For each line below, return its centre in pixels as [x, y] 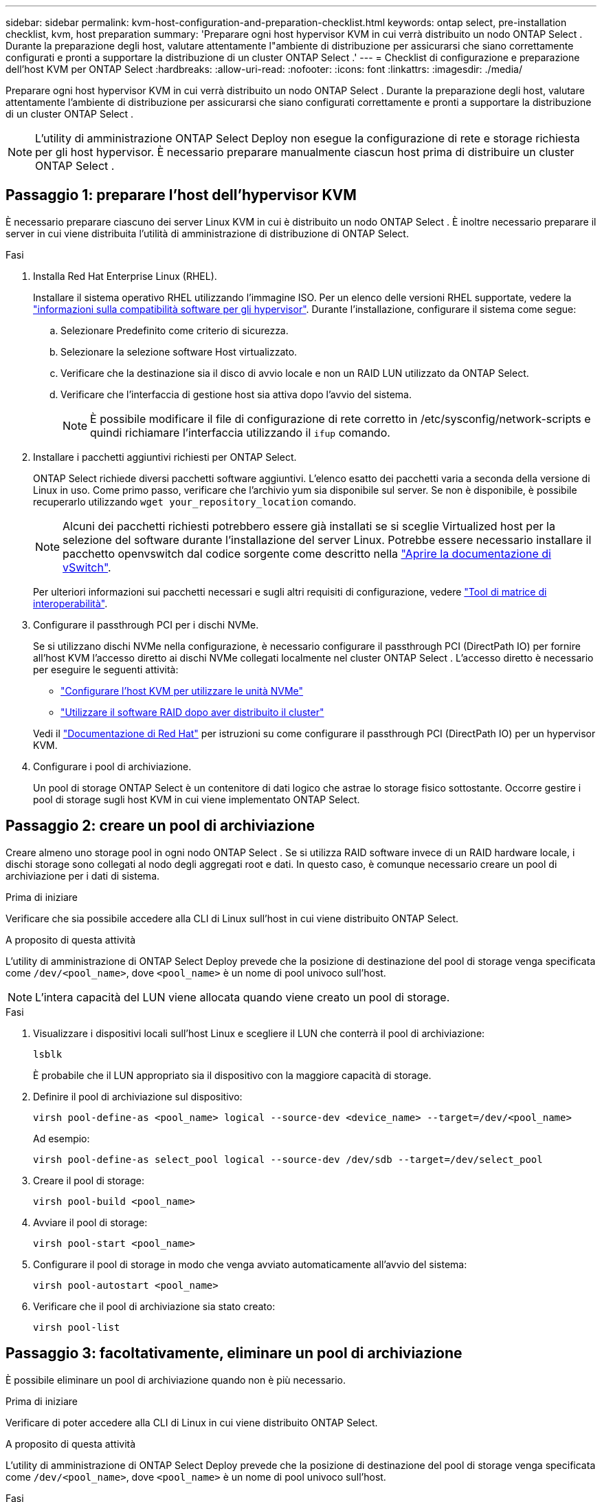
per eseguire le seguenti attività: [106, 669]
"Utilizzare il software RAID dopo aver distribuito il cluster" [192, 712]
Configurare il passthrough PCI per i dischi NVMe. [146, 624]
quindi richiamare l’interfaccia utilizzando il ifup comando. [240, 432]
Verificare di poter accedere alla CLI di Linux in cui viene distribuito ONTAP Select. [192, 1422]
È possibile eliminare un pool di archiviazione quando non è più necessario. [176, 1380]
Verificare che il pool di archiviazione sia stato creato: [154, 1306]
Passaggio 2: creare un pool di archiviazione [160, 826]
